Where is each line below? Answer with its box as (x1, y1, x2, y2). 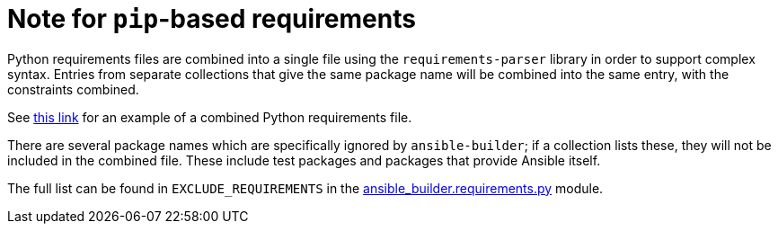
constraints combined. (7, 81, 139, 97)
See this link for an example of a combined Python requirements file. (7, 109, 412, 125)
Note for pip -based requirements (7, 4, 416, 34)
